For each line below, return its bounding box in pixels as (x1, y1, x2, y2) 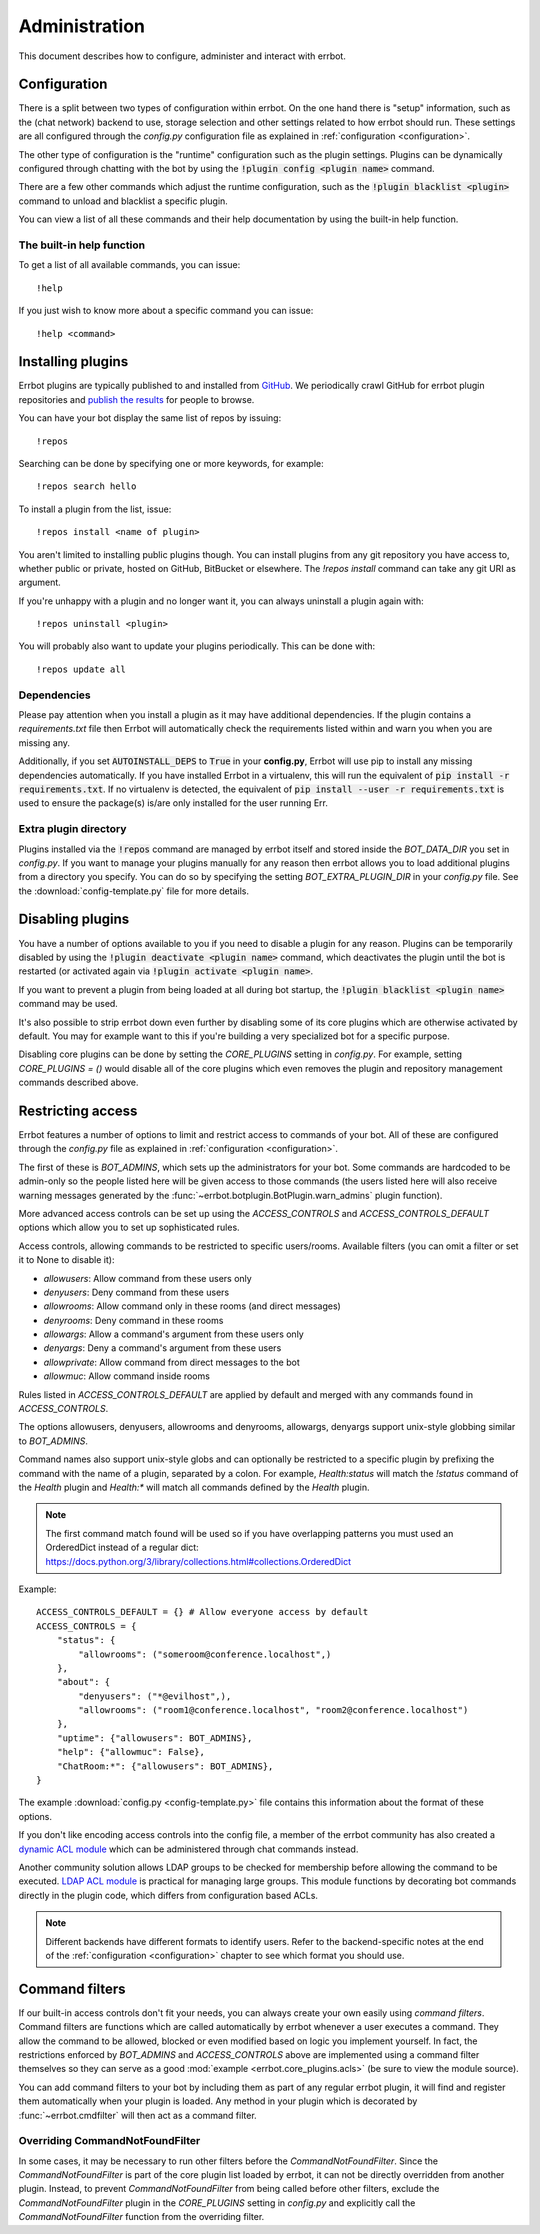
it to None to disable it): (18, 1254, 115, 1266)
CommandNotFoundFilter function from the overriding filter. (18, 2211, 265, 2223)
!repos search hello (36, 481, 137, 492)
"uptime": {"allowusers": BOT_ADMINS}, (56, 1732, 253, 1744)
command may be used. (18, 998, 119, 1010)
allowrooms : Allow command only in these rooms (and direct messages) (43, 1300, 342, 1312)
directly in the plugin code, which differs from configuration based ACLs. (18, 1889, 319, 1901)
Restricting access (18, 1102, 138, 1119)
